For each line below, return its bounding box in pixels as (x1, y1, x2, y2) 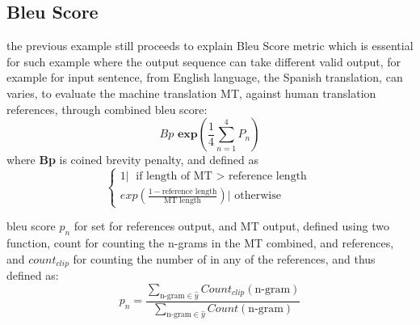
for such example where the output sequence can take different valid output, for (6, 53, 401, 70)
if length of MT (136, 171, 212, 183)
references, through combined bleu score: (6, 100, 208, 117)
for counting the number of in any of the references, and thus (73, 250, 376, 267)
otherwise (234, 190, 281, 202)
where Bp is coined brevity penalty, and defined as (6, 151, 258, 168)
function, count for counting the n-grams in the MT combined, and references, (6, 234, 394, 251)
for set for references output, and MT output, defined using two (73, 217, 389, 234)
